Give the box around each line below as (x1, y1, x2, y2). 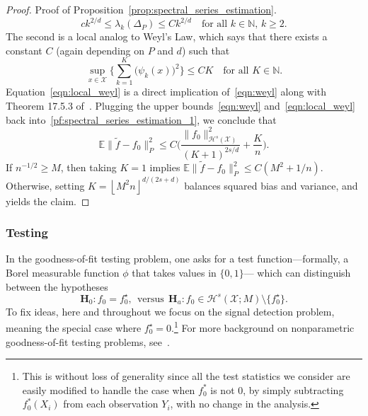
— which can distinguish (243, 265, 351, 280)
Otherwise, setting (6, 178, 85, 192)
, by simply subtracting (243, 382, 344, 397)
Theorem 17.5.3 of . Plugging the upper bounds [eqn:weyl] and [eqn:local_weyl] (6, 98, 355, 112)
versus (137, 294, 164, 304)
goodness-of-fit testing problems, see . (6, 334, 170, 349)
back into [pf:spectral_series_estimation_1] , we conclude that (6, 112, 277, 127)
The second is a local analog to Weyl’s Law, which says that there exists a (6, 29, 328, 44)
